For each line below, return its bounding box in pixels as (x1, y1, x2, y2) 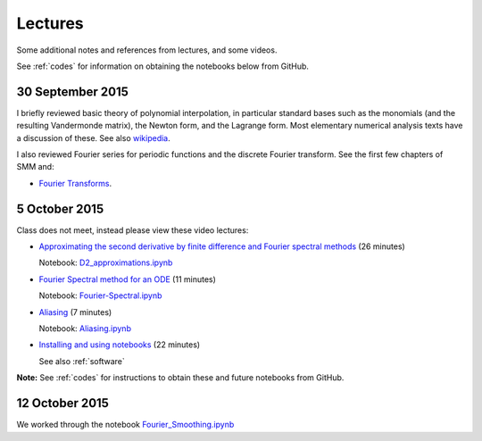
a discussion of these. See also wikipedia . (16, 132, 171, 143)
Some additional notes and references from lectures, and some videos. (16, 45, 278, 55)
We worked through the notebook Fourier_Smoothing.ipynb (16, 420, 235, 430)
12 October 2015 (16, 395, 109, 411)
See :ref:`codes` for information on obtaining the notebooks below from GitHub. (16, 61, 310, 71)
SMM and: (16, 162, 54, 172)
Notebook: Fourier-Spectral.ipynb (38, 290, 162, 301)
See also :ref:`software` (38, 355, 125, 366)
